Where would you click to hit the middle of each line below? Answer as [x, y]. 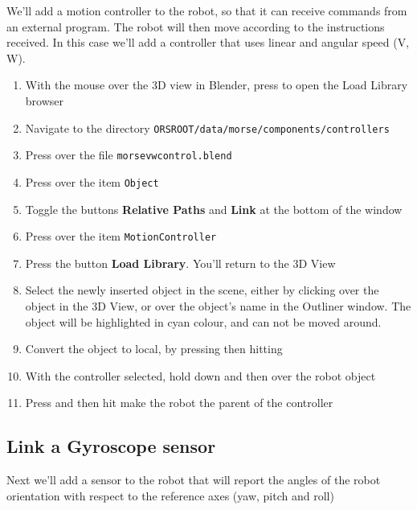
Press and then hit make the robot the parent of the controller [179, 403]
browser [45, 100]
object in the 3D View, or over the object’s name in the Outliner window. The [218, 305]
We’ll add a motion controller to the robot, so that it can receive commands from [207, 10]
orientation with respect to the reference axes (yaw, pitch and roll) [170, 495]
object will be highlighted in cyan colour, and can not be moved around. [203, 321]
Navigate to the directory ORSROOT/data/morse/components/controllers [207, 127]
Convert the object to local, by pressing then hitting [154, 349]
